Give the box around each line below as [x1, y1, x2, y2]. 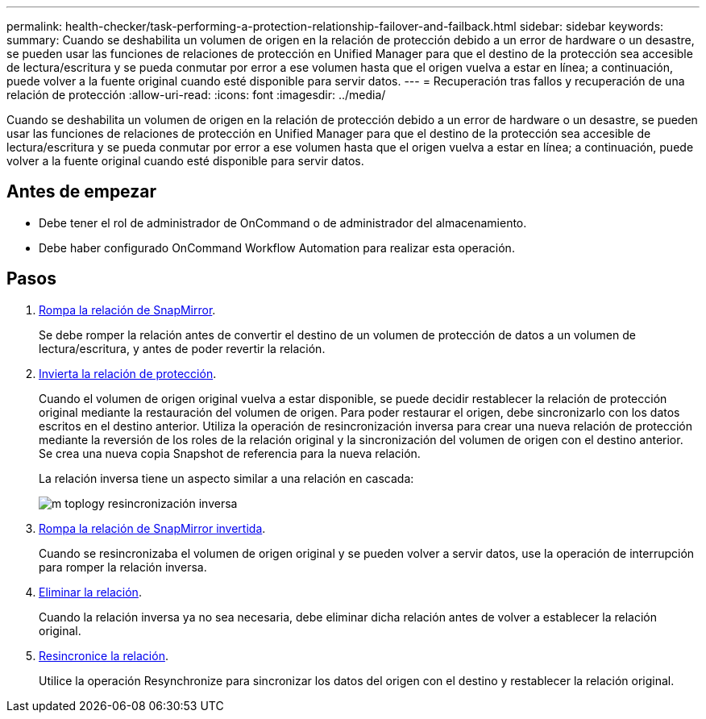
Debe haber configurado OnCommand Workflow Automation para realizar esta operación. [39, 240, 515, 255]
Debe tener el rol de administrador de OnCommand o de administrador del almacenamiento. [39, 215, 527, 230]
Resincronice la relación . [39, 648, 168, 663]
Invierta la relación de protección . [39, 366, 217, 380]
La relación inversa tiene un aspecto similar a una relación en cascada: [39, 471, 414, 485]
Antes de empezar [6, 181, 156, 202]
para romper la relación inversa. [39, 559, 207, 574]
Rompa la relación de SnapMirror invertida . [39, 521, 266, 535]
